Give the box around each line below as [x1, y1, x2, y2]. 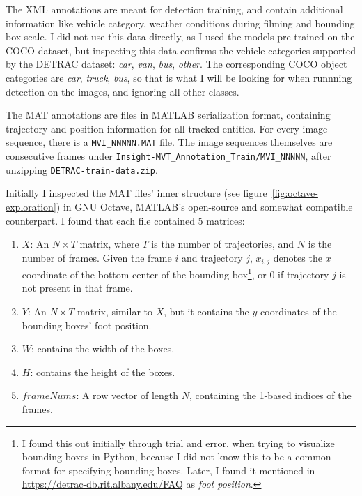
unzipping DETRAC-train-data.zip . [6, 162, 158, 176]
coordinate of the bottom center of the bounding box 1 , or [22, 265, 267, 281]
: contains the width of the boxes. [31, 341, 175, 356]
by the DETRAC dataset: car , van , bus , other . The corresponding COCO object [6, 57, 347, 71]
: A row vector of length [76, 388, 179, 403]
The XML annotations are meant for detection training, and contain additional [6, 2, 343, 16]
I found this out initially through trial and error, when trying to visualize [22, 435, 335, 450]
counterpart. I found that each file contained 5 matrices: [6, 213, 245, 227]
